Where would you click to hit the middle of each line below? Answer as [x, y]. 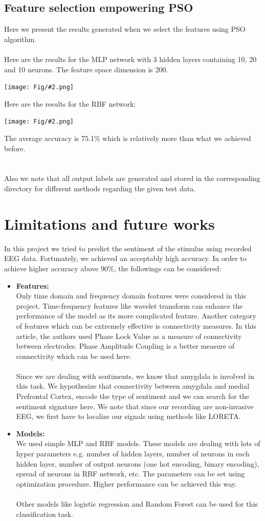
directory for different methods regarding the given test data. [100, 188]
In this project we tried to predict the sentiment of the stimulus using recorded [128, 248]
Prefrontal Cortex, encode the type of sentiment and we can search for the [132, 396]
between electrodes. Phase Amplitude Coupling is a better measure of [125, 346]
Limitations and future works [109, 223]
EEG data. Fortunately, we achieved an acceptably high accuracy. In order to [125, 258]
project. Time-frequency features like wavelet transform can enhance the [129, 305]
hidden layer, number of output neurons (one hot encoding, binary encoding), [138, 463]
